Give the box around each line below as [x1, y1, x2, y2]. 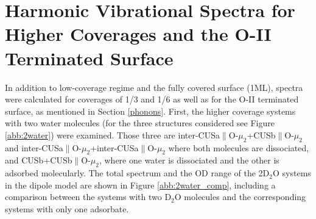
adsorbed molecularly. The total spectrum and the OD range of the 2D [5, 167, 270, 179]
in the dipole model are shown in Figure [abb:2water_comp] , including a [5, 178, 276, 191]
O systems [273, 167, 311, 179]
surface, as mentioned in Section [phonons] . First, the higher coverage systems [5, 104, 296, 117]
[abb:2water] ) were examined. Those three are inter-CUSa [5, 128, 220, 141]
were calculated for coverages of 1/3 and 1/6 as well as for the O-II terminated [5, 93, 299, 106]
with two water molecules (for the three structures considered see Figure [5, 117, 275, 129]
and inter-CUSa [5, 141, 63, 154]
